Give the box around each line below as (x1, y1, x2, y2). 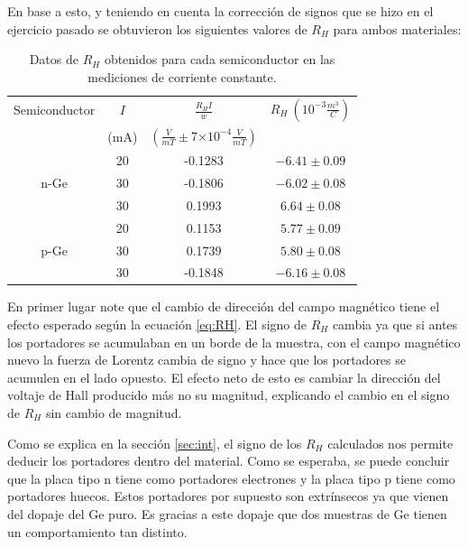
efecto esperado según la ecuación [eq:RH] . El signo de (7, 315, 307, 334)
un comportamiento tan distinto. (7, 522, 188, 541)
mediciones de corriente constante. (87, 67, 277, 86)
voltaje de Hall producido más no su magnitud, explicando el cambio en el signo (7, 385, 450, 404)
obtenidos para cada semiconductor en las (104, 50, 335, 69)
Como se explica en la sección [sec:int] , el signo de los (7, 433, 302, 452)
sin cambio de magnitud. (45, 403, 182, 422)
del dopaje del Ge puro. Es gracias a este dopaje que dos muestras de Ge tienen (7, 504, 447, 523)
